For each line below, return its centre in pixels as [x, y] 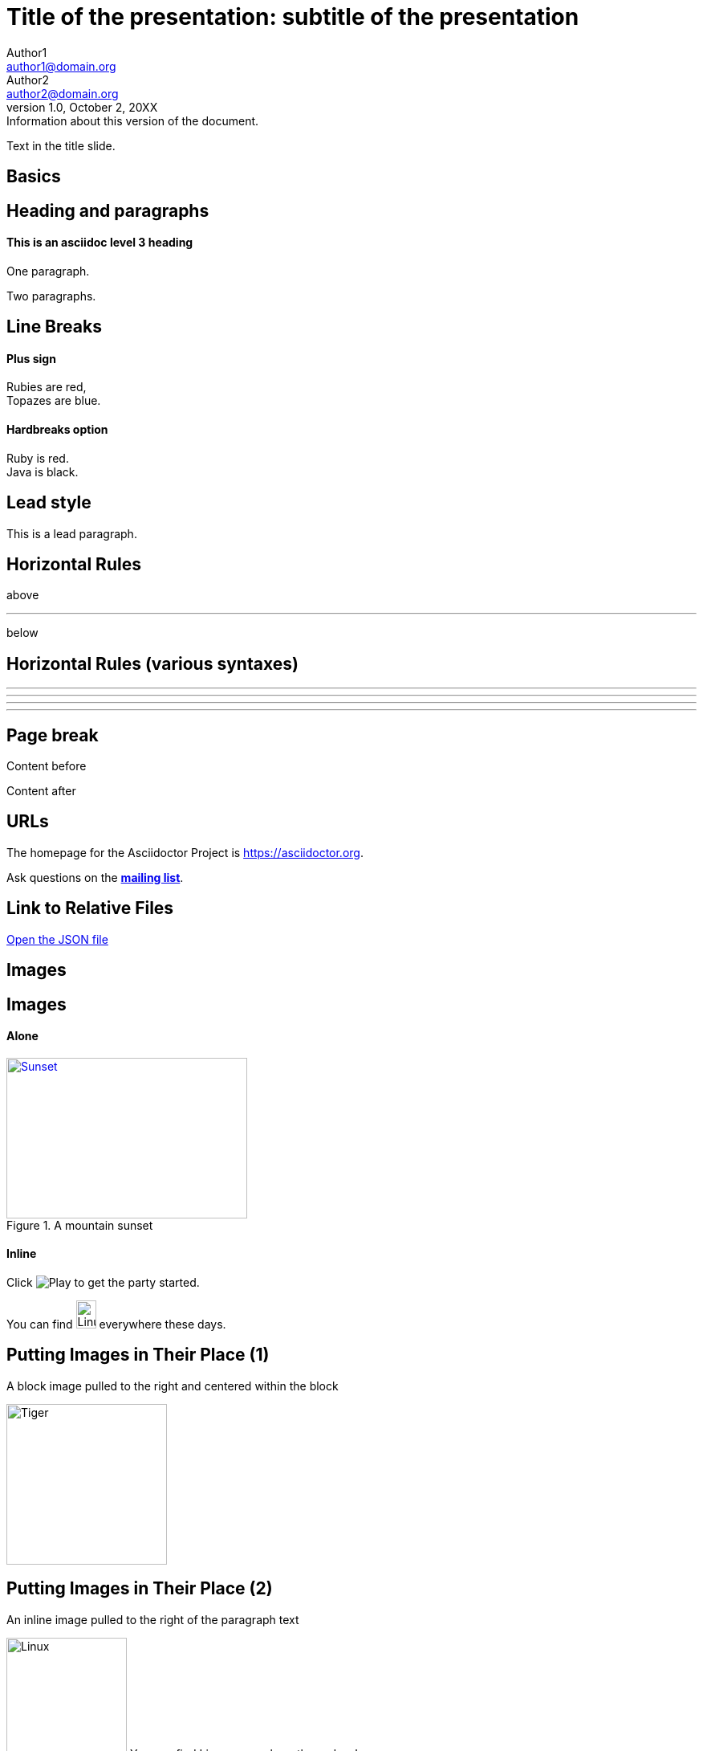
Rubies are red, [47, 387]
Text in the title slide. [61, 145]
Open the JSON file [57, 939]
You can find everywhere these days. [116, 1324]
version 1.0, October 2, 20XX [82, 107]
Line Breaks [54, 327]
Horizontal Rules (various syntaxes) [152, 663]
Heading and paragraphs [108, 210]
